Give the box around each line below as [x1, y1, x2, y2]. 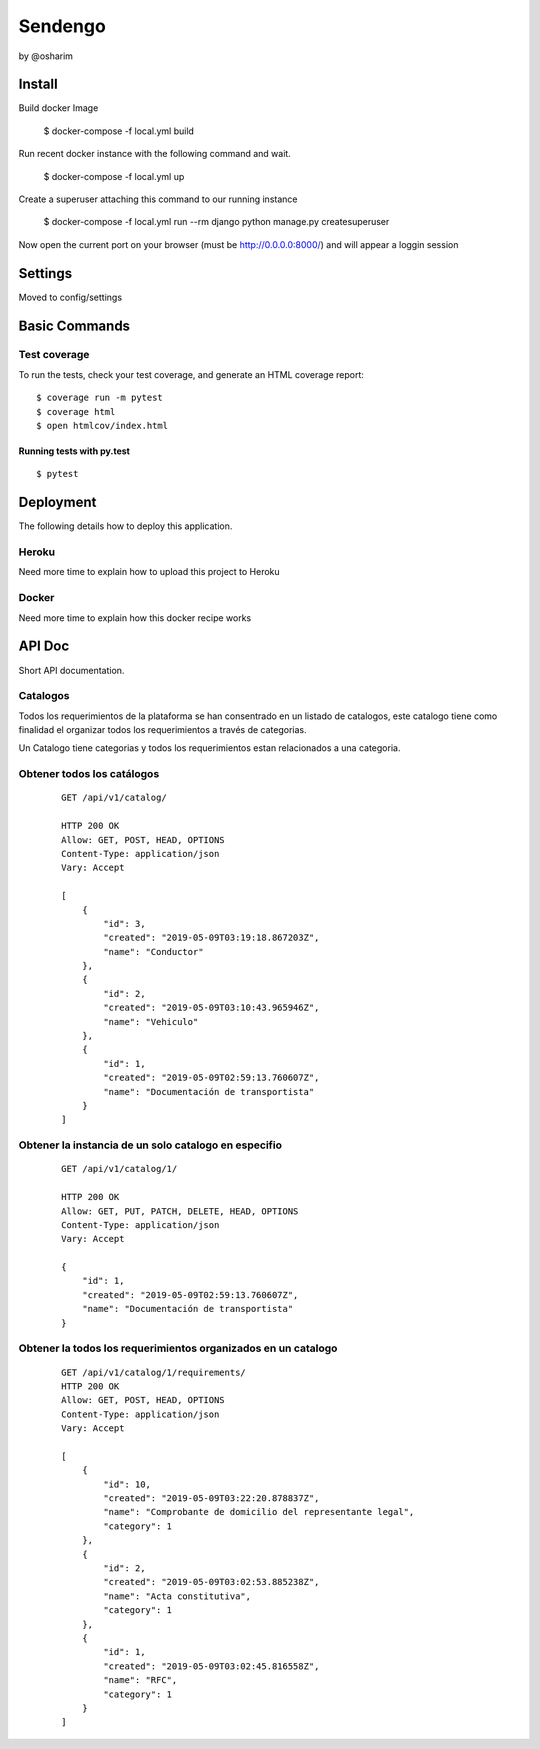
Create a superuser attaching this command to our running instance [18, 193, 298, 205]
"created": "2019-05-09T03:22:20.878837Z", [103, 1493, 320, 1504]
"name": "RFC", [103, 1675, 178, 1686]
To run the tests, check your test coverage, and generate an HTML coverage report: [18, 368, 365, 380]
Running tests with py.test [18, 445, 130, 457]
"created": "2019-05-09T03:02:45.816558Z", [103, 1660, 320, 1672]
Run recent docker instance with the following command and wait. [18, 148, 292, 160]
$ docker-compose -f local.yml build [43, 125, 195, 137]
